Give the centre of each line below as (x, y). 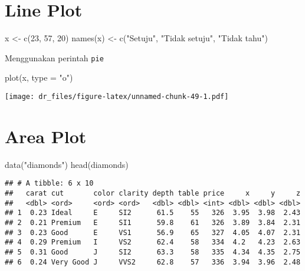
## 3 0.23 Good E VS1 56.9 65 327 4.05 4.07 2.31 (153, 232)
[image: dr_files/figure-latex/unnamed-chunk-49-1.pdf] (117, 96)
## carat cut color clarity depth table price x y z (153, 193)
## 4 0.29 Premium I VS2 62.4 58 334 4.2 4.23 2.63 (153, 242)
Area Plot (46, 136)
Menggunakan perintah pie (54, 57)
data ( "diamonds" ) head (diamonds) (67, 164)
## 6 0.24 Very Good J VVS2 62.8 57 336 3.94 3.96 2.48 (153, 262)
